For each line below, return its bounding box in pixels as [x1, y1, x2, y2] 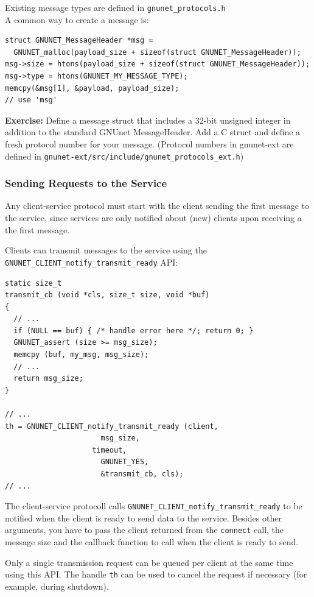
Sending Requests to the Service [5, 175, 167, 191]
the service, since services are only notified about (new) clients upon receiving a [5, 211, 302, 224]
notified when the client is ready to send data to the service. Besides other [5, 511, 282, 524]
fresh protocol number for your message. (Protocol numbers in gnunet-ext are [5, 138, 294, 150]
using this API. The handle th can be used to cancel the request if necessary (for [5, 568, 307, 581]
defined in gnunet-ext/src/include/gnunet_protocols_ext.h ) [5, 149, 244, 162]
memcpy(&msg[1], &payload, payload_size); [5, 83, 180, 93]
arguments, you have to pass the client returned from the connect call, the [5, 523, 284, 536]
